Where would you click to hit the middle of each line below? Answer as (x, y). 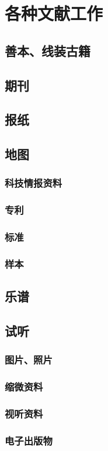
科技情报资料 (34, 183)
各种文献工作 (54, 13)
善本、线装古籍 (48, 50)
